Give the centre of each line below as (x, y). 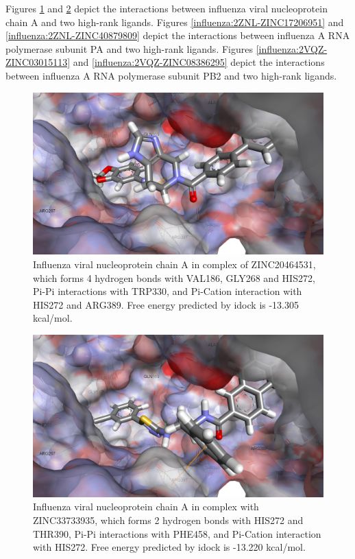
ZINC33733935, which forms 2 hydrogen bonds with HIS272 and (168, 520)
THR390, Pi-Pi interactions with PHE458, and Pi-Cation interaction (177, 533)
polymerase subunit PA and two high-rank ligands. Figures (129, 48)
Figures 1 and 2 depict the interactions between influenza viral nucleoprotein (167, 8)
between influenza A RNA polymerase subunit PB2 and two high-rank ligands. (171, 75)
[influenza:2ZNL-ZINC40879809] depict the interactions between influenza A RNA (178, 35)
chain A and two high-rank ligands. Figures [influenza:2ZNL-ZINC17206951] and (175, 22)
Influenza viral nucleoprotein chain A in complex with (146, 507)
